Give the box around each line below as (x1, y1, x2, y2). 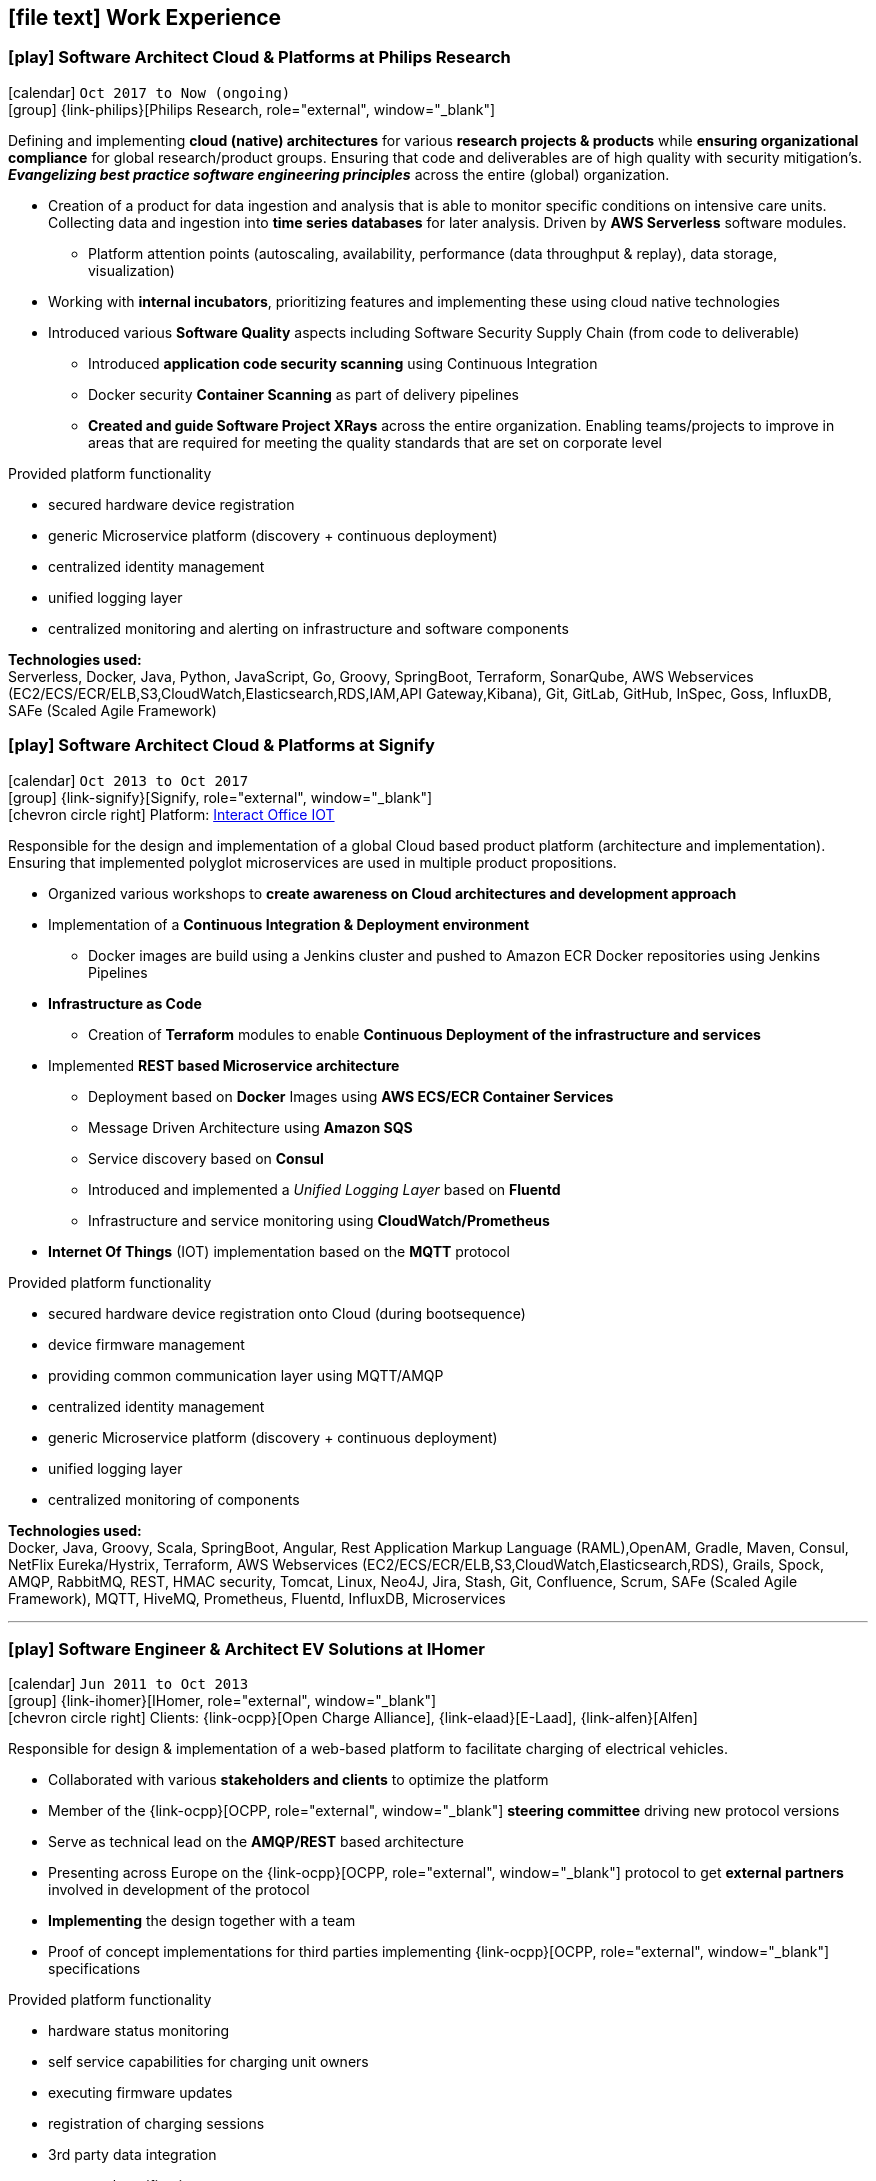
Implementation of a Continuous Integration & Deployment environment (48, 915, 530, 933)
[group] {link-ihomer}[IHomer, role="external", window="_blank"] (8, 1692, 437, 1710)
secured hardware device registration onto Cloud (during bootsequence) (48, 1304, 526, 1322)
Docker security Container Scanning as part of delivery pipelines (88, 385, 519, 403)
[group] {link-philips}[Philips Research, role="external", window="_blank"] (8, 100, 496, 118)
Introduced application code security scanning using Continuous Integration (88, 354, 598, 372)
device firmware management (48, 1335, 245, 1353)
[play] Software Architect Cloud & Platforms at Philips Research (8, 47, 511, 68)
